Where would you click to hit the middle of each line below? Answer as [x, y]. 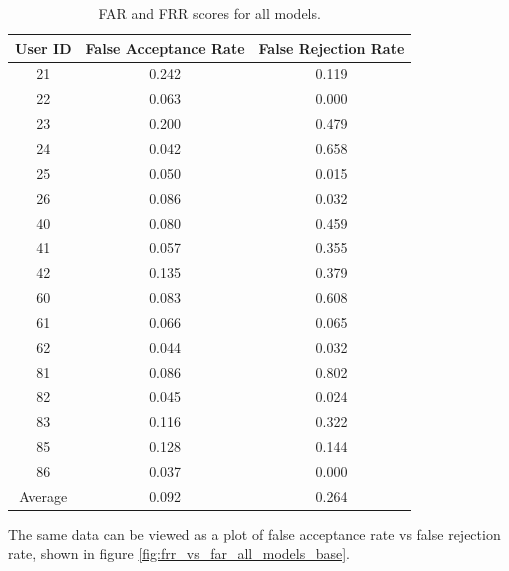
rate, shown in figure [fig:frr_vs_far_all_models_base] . [179, 553]
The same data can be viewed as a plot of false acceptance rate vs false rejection [254, 533]
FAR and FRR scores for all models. [209, 13]
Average [43, 495]
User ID [43, 47]
